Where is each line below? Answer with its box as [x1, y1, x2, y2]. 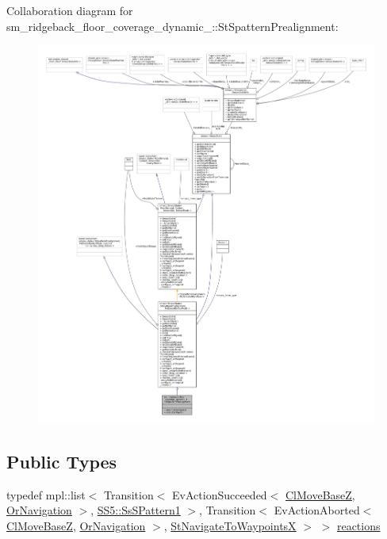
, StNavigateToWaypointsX [163, 517, 297, 533]
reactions [336, 517, 381, 533]
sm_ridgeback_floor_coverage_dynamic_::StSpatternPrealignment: [6, 17, 339, 34]
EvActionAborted [274, 502, 360, 518]
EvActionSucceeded [172, 486, 267, 503]
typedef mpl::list [6, 486, 86, 503]
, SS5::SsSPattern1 [90, 502, 181, 518]
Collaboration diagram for [6, 2, 133, 18]
